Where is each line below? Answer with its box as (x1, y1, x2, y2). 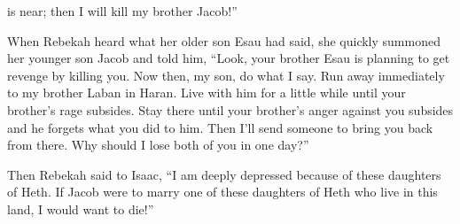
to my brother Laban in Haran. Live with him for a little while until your (7, 83, 406, 102)
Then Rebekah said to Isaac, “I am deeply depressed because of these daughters (7, 165, 441, 183)
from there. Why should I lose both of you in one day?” (7, 135, 309, 154)
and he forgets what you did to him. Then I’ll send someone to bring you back (7, 118, 433, 136)
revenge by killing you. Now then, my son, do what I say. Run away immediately (7, 66, 445, 84)
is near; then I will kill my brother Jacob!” (7, 2, 238, 19)
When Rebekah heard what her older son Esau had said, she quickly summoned (7, 31, 441, 50)
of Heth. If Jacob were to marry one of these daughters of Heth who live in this (7, 182, 438, 201)
